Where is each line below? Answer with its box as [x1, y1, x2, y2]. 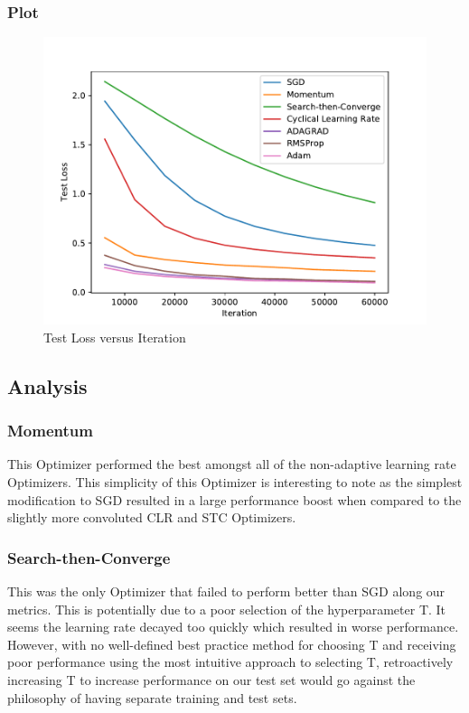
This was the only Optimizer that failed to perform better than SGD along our [7, 582, 446, 600]
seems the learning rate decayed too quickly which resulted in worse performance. [7, 617, 459, 636]
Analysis [7, 371, 88, 399]
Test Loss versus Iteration [43, 327, 186, 346]
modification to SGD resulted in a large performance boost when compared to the [7, 490, 462, 509]
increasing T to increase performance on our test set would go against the [7, 670, 416, 689]
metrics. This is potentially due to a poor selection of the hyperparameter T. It [7, 599, 446, 618]
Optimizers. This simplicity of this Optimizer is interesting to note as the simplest [7, 473, 463, 491]
